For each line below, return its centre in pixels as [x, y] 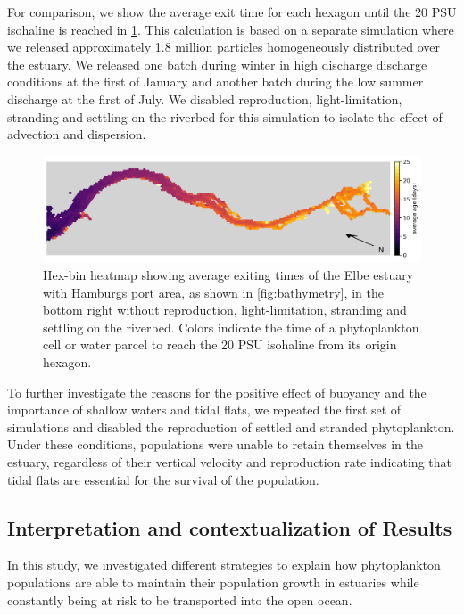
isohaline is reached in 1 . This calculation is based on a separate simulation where [231, 29]
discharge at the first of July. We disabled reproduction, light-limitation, [205, 98]
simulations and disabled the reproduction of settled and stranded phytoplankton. [231, 426]
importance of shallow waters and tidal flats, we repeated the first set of [204, 410]
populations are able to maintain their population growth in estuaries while [213, 582]
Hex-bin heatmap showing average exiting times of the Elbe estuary [228, 275]
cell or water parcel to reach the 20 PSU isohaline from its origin [220, 344]
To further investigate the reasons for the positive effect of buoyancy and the [217, 392]
